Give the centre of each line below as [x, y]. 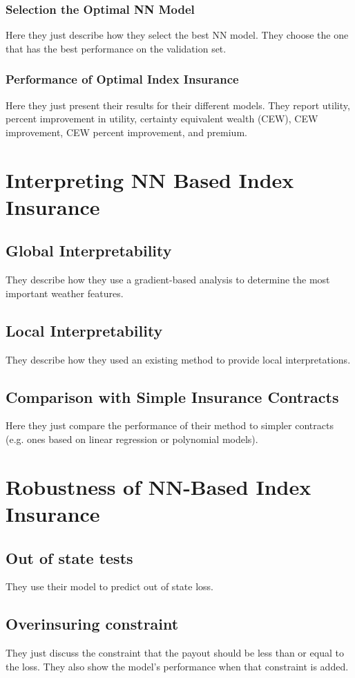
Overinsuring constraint [92, 624]
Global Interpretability [89, 251]
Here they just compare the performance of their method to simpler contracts [170, 425]
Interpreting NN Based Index [150, 179]
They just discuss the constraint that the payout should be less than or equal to [175, 653]
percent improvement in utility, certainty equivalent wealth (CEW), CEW [162, 119]
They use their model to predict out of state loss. [109, 586]
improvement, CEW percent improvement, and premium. [126, 132]
